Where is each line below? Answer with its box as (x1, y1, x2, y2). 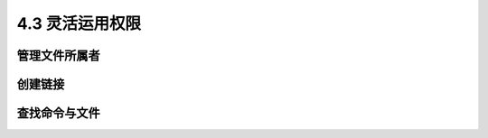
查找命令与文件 (16, 106, 100, 121)
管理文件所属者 (16, 48, 100, 63)
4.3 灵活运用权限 (16, 14, 142, 33)
